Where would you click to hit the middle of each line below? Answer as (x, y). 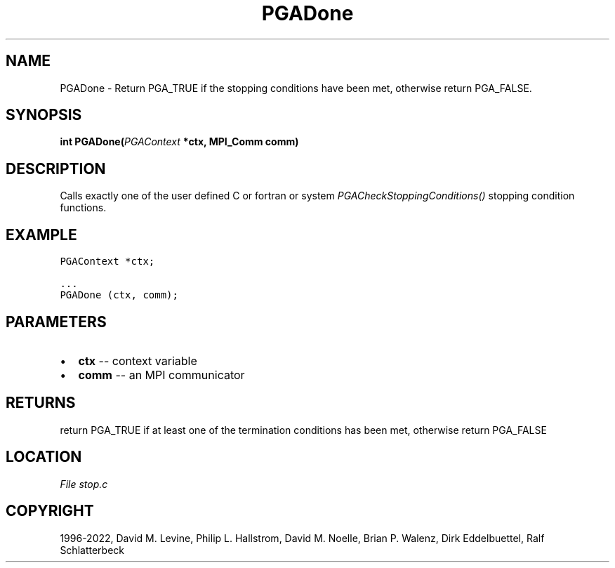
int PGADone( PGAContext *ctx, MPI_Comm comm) (179, 142)
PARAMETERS (56, 322)
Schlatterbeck (92, 550)
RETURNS (41, 403)
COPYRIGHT (50, 511)
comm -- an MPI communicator (161, 375)
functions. (83, 208)
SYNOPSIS (44, 115)
